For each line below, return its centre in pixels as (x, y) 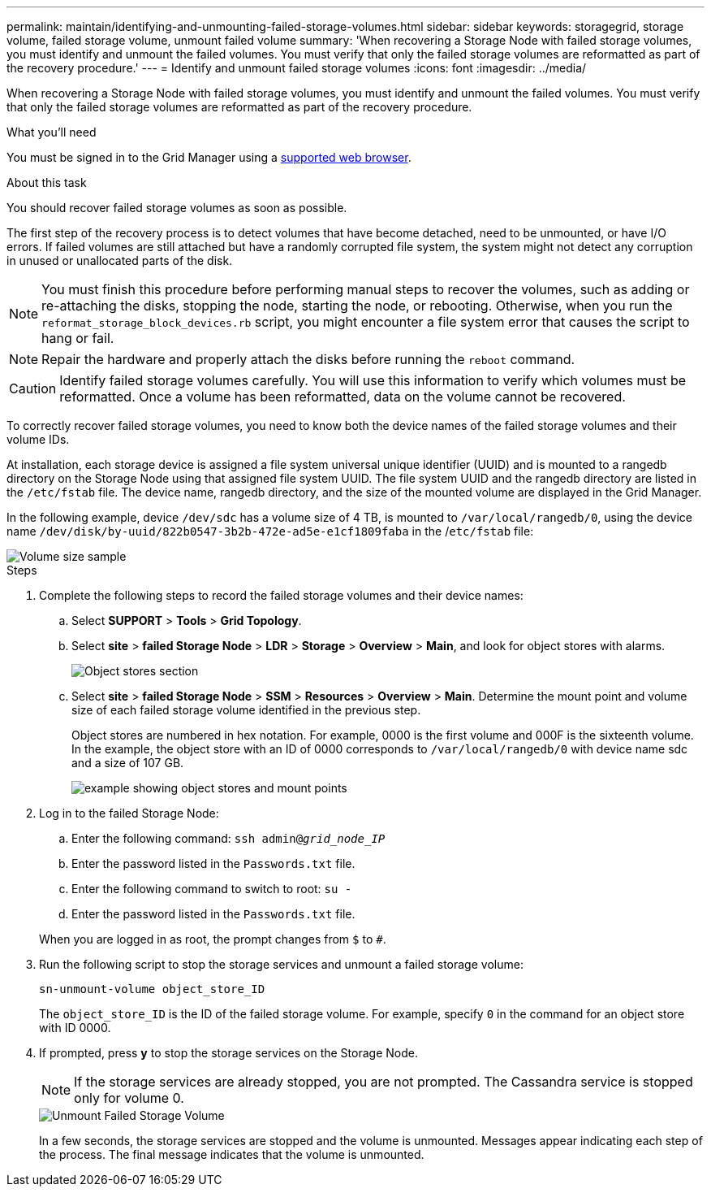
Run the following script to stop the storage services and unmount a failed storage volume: (281, 964)
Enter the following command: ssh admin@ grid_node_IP (228, 838)
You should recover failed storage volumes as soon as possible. (177, 208)
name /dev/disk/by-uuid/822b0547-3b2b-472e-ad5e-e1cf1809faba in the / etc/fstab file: (270, 531)
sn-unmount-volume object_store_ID (152, 989)
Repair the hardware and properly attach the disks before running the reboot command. (308, 359)
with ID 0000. (75, 1028)
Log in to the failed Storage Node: (129, 813)
